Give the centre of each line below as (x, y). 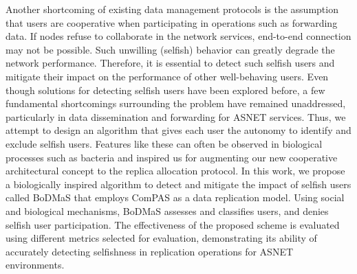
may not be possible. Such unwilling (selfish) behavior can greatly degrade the (170, 49)
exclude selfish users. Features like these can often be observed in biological (164, 143)
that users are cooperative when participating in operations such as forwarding (172, 22)
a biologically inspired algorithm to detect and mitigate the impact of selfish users (178, 184)
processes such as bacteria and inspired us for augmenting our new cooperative (172, 157)
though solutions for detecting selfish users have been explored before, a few (165, 90)
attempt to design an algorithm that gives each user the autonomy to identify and (178, 130)
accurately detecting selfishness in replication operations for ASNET (150, 251)
